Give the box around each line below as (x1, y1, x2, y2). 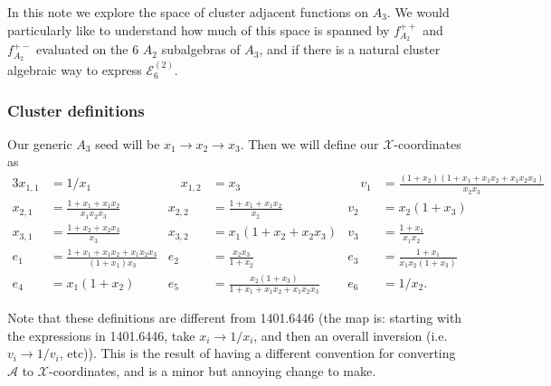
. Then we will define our (240, 134, 379, 153)
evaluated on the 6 (36, 40, 139, 59)
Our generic (7, 134, 72, 153)
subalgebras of (161, 40, 241, 59)
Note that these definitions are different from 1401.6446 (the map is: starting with (7, 308, 462, 327)
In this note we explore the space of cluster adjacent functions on (7, 3, 368, 21)
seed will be (95, 134, 160, 153)
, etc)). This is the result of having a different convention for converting (59, 344, 456, 362)
